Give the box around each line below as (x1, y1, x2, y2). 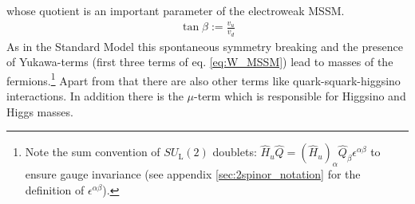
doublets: (212, 143, 257, 160)
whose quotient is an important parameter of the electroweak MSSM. (6, 2, 345, 18)
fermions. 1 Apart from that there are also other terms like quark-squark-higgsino (6, 69, 401, 88)
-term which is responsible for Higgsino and (194, 88, 406, 104)
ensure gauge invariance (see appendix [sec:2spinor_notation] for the (25, 166, 361, 182)
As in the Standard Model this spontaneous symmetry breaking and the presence (6, 37, 403, 54)
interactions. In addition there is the (6, 88, 184, 104)
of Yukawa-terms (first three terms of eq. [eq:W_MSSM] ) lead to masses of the (6, 53, 393, 70)
